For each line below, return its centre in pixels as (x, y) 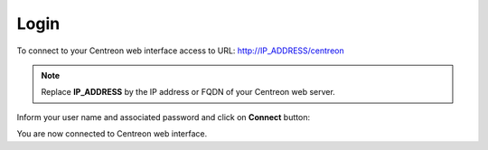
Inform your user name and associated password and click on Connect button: (164, 117)
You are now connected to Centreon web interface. (112, 134)
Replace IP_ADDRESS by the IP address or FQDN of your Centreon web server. (188, 92)
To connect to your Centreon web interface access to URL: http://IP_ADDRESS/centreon (180, 51)
